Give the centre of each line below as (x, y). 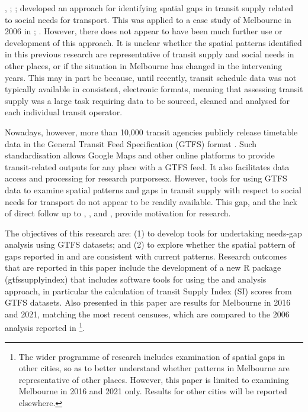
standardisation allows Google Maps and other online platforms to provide (140, 155)
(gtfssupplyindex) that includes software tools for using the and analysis (136, 279)
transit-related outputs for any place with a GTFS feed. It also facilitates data (147, 166)
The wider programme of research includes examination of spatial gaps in (152, 356)
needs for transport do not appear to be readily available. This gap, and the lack (151, 201)
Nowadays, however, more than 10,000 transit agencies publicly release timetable (151, 132)
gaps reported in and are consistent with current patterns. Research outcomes (146, 256)
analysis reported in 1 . (45, 327)
